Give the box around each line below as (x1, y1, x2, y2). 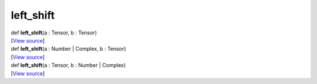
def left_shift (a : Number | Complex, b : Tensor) (11, 45, 126, 52)
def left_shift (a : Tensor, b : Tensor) (11, 29, 97, 36)
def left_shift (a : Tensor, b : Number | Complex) (11, 62, 126, 69)
